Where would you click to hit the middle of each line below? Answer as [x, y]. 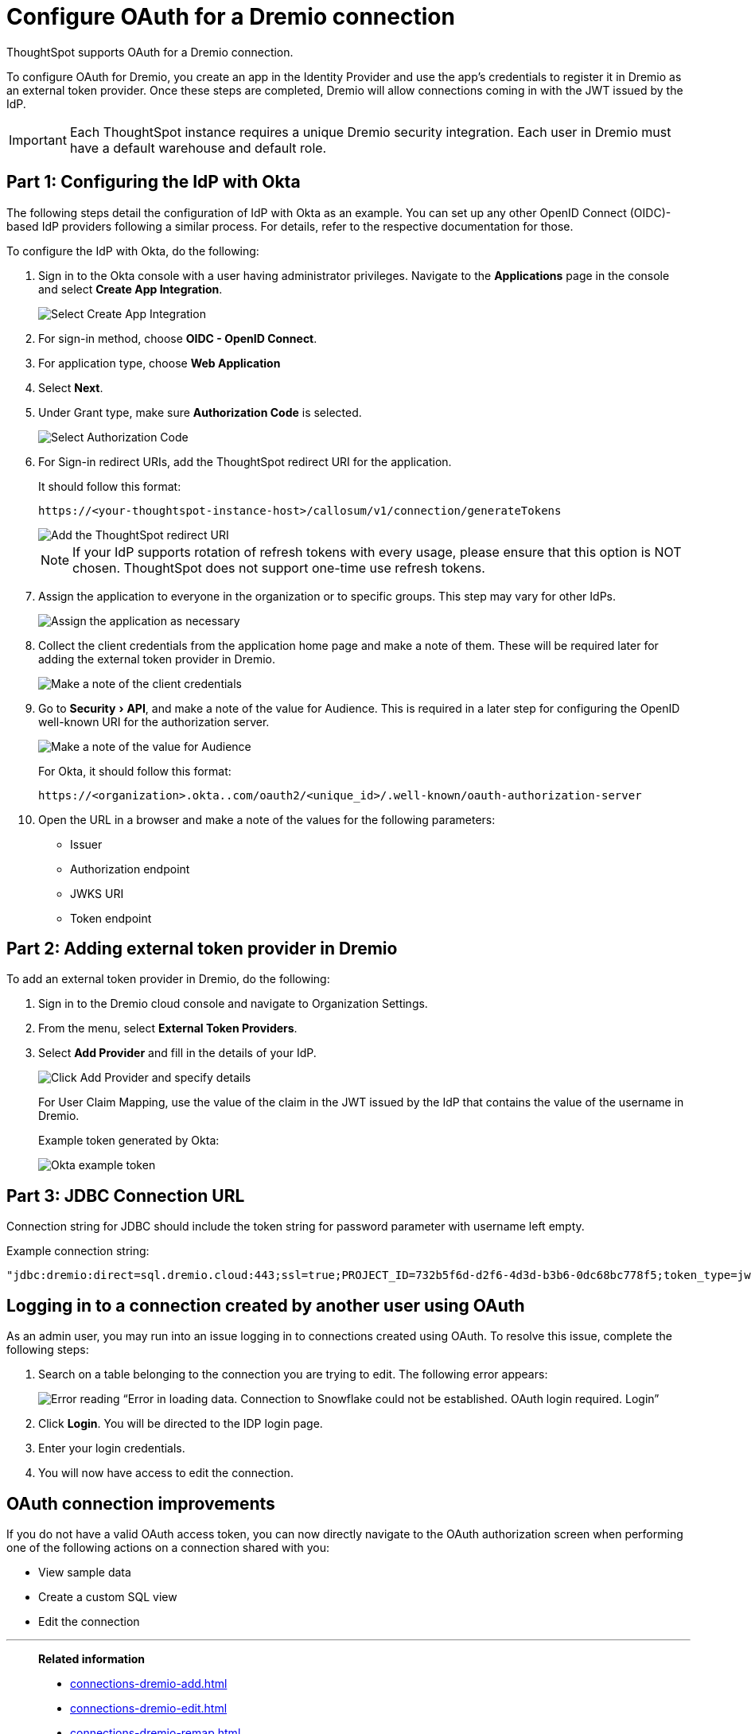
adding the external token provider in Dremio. [157, 659]
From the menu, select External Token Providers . [168, 1028]
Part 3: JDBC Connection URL [126, 1196]
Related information [92, 1658]
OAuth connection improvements [141, 1503]
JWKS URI [97, 893]
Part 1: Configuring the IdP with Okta [154, 182]
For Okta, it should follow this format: [135, 771]
